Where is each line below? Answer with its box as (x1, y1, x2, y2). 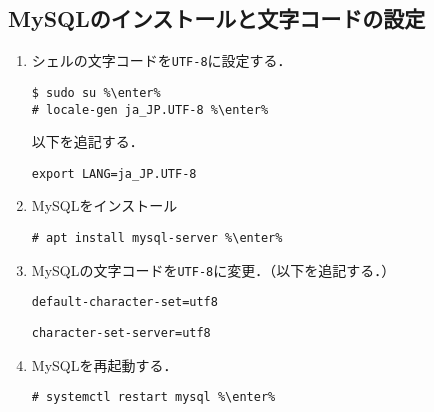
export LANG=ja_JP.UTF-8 (31, 166, 197, 181)
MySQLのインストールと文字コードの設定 (8, 3, 426, 34)
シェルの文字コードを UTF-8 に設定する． (31, 50, 292, 71)
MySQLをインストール (31, 195, 178, 216)
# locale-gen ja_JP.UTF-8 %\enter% (31, 102, 269, 117)
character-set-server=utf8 (31, 325, 211, 340)
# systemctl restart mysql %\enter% (31, 390, 276, 405)
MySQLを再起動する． (31, 354, 178, 375)
